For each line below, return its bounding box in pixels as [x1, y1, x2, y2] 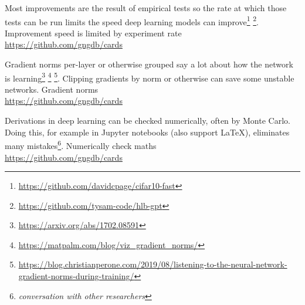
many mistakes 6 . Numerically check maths [5, 138, 157, 151]
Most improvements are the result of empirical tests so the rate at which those [5, 2, 287, 13]
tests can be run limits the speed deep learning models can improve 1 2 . [5, 13, 259, 28]
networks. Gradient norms [5, 83, 99, 95]
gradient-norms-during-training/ [18, 270, 134, 282]
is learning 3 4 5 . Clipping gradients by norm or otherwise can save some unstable [5, 70, 294, 84]
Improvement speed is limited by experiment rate [5, 26, 182, 39]
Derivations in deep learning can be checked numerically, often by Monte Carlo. [5, 114, 290, 127]
